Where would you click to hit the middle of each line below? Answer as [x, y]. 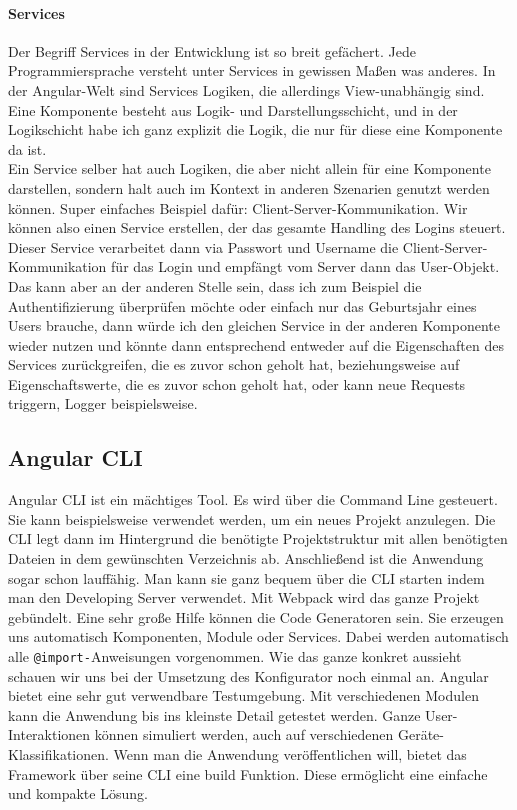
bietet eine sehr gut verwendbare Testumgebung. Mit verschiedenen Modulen [243, 695]
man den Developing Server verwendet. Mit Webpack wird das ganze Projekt [244, 597]
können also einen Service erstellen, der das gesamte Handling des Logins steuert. [257, 227]
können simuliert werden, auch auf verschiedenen [244, 734]
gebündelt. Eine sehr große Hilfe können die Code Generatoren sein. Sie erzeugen [256, 616]
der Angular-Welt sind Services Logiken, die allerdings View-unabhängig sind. [246, 89]
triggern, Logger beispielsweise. [103, 403]
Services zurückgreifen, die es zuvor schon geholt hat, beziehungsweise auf [234, 364]
